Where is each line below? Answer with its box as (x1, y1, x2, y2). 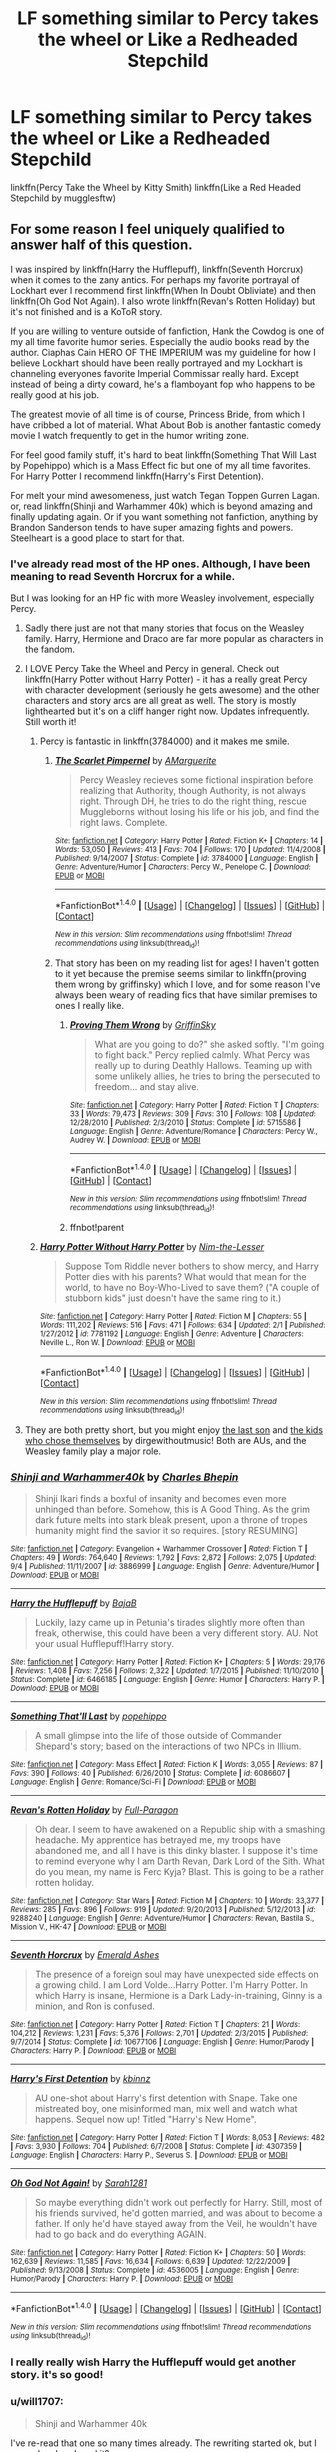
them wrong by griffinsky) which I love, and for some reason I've (54, 978, 321, 991)
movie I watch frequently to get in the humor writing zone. (10, 429, 250, 441)
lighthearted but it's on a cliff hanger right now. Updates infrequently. (24, 705, 310, 717)
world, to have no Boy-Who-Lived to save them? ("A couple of (64, 1282, 320, 1294)
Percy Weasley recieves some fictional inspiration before (79, 774, 314, 786)
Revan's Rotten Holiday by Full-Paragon (10, 1804, 179, 1816)
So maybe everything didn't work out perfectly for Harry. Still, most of (34, 2197, 323, 2209)
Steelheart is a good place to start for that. (10, 532, 185, 544)
